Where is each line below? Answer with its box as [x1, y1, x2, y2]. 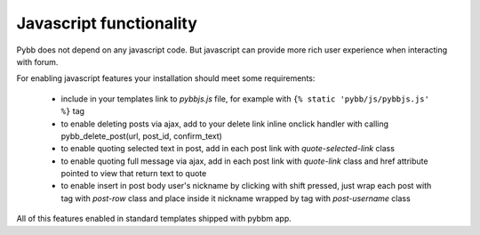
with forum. [16, 56, 59, 67]
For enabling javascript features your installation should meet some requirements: [16, 73, 316, 84]
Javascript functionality [16, 13, 197, 33]
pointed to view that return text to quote [60, 168, 207, 179]
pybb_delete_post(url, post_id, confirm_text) [60, 130, 222, 142]
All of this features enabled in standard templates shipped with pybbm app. [16, 214, 292, 224]
